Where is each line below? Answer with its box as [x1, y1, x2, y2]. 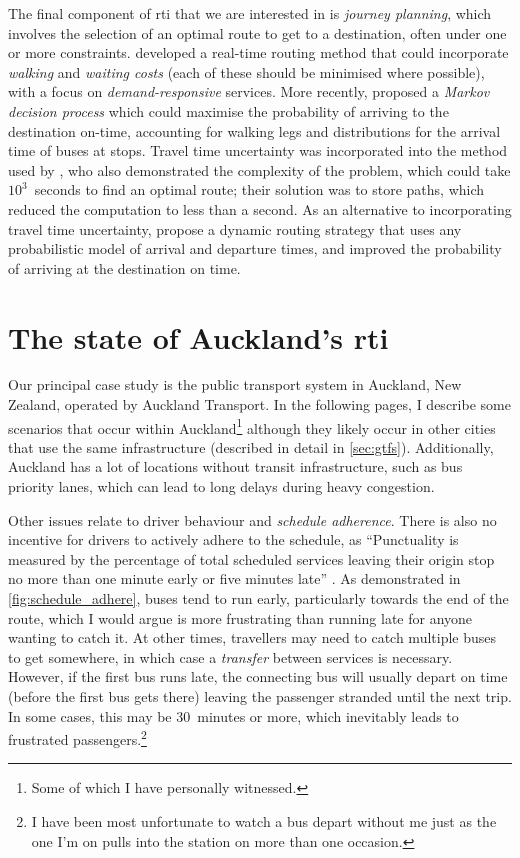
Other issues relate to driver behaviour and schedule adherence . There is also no [8, 509, 497, 530]
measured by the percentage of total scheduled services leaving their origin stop [8, 548, 495, 569]
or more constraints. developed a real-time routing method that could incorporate [8, 42, 509, 63]
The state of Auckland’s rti [8, 316, 389, 357]
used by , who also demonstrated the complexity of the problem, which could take [8, 159, 511, 180]
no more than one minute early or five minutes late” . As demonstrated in [8, 568, 461, 589]
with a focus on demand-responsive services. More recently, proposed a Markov [8, 81, 490, 102]
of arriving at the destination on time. [8, 257, 241, 278]
